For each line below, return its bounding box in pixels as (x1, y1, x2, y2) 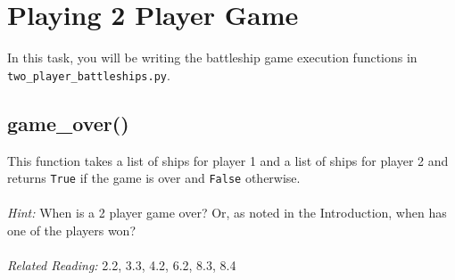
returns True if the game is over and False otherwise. (7, 169, 301, 187)
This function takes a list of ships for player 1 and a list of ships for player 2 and (7, 151, 449, 169)
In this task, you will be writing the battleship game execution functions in (7, 48, 418, 67)
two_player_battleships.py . (7, 65, 170, 84)
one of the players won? (7, 221, 136, 240)
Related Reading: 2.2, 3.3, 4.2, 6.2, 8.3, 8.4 (7, 256, 236, 275)
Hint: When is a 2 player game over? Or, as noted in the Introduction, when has (7, 203, 447, 222)
